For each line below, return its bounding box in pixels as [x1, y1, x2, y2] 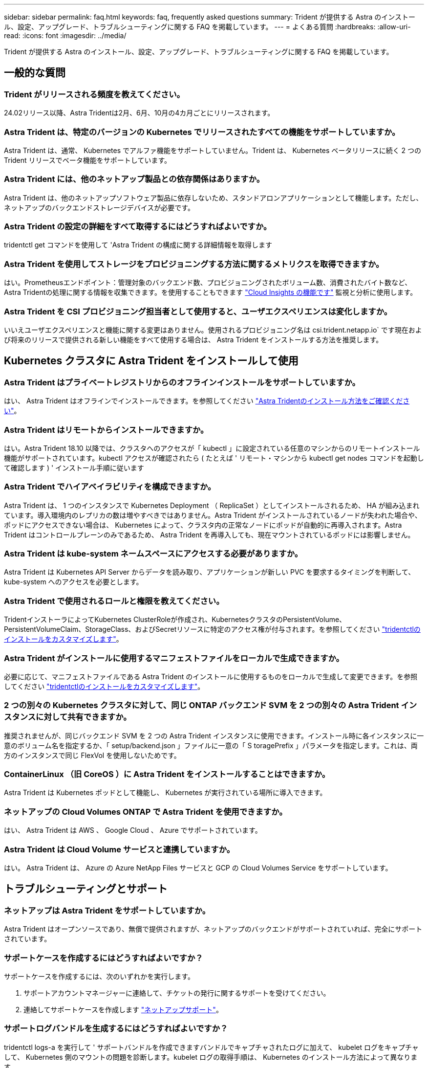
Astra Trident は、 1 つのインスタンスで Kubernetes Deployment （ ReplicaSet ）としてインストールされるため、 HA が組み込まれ [4, 501, 420, 510]
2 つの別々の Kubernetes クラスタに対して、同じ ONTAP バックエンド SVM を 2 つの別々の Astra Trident [4, 700, 399, 711]
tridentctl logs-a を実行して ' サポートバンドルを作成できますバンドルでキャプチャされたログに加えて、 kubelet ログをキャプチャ [4, 1043, 419, 1051]
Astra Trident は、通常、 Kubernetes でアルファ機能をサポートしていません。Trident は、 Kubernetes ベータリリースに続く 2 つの [4, 146, 422, 155]
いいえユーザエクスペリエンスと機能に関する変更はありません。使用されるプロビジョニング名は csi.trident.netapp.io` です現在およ [4, 325, 422, 334]
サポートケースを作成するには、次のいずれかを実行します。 [4, 972, 194, 980]
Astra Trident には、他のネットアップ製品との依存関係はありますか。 [4, 174, 265, 184]
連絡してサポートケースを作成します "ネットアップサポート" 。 [23, 1005, 223, 1014]
